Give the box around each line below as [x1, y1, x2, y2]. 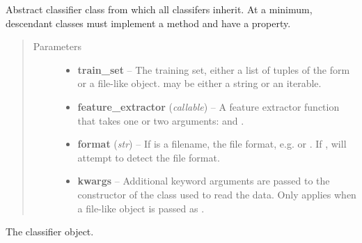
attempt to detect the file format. [77, 150, 220, 164]
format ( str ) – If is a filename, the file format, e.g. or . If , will [77, 136, 347, 151]
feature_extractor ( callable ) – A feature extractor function [77, 99, 340, 113]
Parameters [33, 39, 81, 54]
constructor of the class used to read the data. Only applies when [77, 187, 356, 201]
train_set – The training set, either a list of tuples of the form [77, 62, 350, 77]
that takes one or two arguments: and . [77, 113, 244, 127]
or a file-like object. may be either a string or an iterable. [77, 76, 322, 91]
